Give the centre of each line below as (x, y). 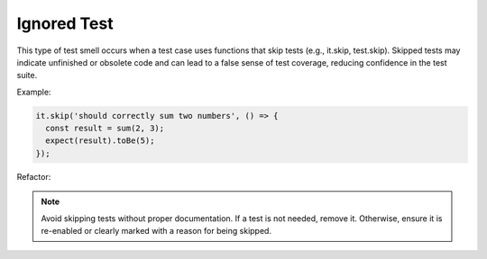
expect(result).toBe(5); (100, 141)
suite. (27, 76)
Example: (34, 92)
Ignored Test (65, 23)
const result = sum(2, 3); (105, 129)
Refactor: (34, 176)
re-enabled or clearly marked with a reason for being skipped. (156, 231)
